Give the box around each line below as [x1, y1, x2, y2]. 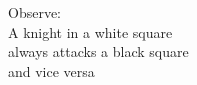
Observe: [8, 2, 62, 22]
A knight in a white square [8, 21, 173, 42]
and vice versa [8, 60, 95, 81]
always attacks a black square [8, 41, 189, 62]
